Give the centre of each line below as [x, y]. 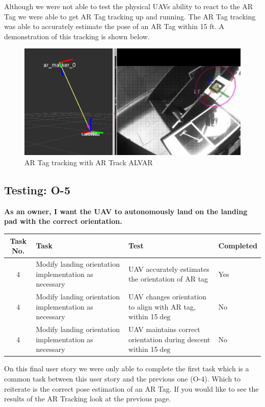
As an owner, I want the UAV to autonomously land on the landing [126, 211]
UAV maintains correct [164, 329]
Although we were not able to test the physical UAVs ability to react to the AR [129, 6]
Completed [238, 246]
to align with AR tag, [162, 306]
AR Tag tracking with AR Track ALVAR [89, 162]
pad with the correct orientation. [63, 221]
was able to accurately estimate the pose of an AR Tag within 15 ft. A [114, 26]
